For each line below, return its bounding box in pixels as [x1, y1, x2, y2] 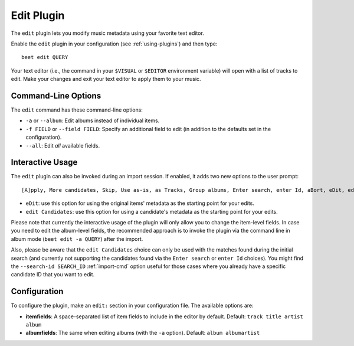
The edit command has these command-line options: [11, 106, 143, 113]
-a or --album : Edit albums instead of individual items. [25, 117, 160, 124]
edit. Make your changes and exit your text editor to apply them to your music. [11, 76, 201, 83]
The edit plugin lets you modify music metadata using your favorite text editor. [11, 30, 205, 37]
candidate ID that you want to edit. [11, 271, 95, 278]
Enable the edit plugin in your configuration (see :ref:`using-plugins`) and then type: [11, 40, 218, 47]
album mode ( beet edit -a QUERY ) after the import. [11, 235, 143, 242]
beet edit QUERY [21, 54, 68, 61]
